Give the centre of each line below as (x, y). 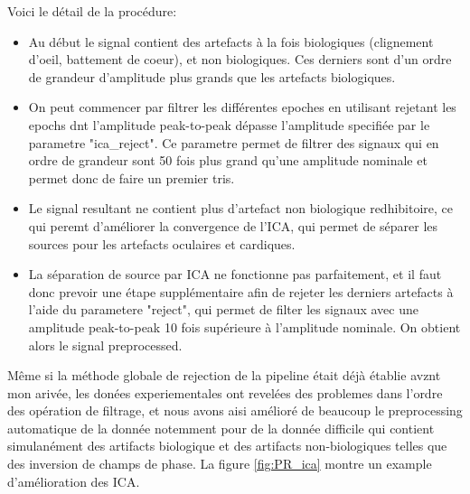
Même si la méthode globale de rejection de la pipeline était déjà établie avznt (224, 375)
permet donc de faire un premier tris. (132, 177)
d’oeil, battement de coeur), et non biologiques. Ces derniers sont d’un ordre (240, 59)
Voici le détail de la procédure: (92, 11)
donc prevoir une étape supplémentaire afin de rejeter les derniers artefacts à (241, 291)
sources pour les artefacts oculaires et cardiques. (162, 243)
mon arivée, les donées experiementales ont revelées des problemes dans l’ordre (225, 392)
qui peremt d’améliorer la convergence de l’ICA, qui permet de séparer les (233, 225)
